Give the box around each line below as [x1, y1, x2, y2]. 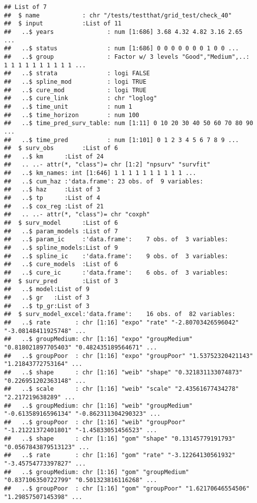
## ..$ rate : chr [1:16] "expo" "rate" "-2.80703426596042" [4, 319, 239, 326]
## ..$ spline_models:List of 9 [4, 244, 118, 252]
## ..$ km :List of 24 [4, 153, 104, 160]
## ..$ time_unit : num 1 [4, 103, 132, 110]
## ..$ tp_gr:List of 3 [4, 302, 89, 310]
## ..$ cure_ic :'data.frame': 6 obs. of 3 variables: [4, 269, 229, 276]
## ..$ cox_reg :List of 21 [4, 202, 104, 210]
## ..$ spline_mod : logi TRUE [4, 78, 147, 85]
